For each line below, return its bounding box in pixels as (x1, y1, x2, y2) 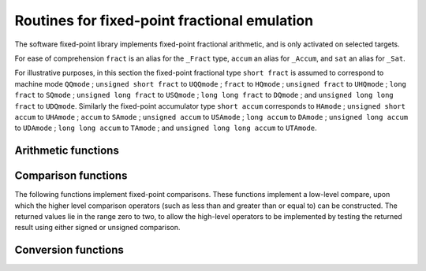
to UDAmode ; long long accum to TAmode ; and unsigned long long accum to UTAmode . (14, 123, 317, 133)
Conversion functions (14, 243, 124, 257)
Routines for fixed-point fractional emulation (14, 12, 314, 29)
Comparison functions (14, 169, 128, 183)
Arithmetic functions (14, 144, 120, 158)
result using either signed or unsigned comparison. (14, 223, 181, 232)
